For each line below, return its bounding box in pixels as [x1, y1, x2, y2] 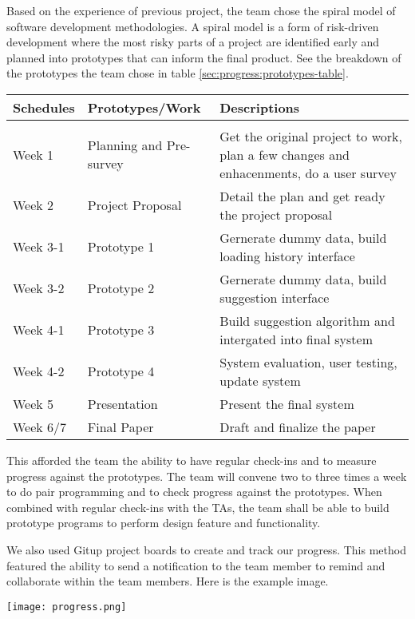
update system [219, 371, 301, 390]
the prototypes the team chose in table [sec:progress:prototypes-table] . [6, 65, 349, 81]
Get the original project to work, [219, 126, 402, 145]
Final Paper [87, 417, 154, 436]
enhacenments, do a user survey [219, 163, 397, 182]
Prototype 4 [87, 362, 155, 381]
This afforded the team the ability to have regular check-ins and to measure [6, 451, 377, 468]
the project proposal [219, 204, 333, 224]
